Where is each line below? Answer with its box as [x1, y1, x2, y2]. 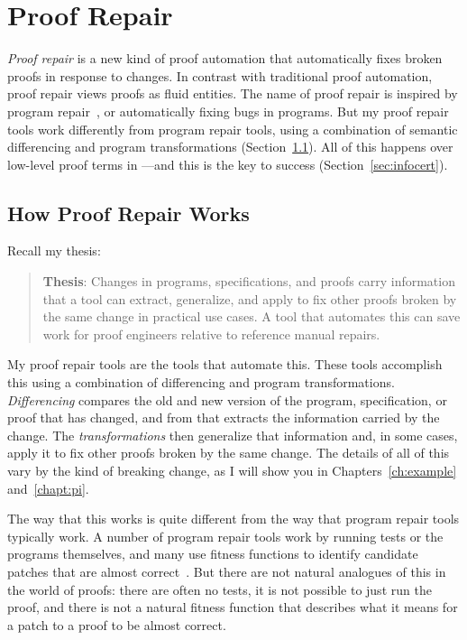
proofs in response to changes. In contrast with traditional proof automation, [7, 66, 433, 85]
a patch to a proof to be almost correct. [7, 615, 226, 634]
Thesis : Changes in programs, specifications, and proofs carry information [42, 272, 455, 291]
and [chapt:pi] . [7, 478, 89, 497]
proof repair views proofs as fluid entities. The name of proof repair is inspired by [7, 84, 458, 103]
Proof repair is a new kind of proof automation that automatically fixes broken [7, 49, 443, 68]
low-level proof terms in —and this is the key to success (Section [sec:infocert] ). [7, 154, 448, 173]
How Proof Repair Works [7, 199, 250, 227]
